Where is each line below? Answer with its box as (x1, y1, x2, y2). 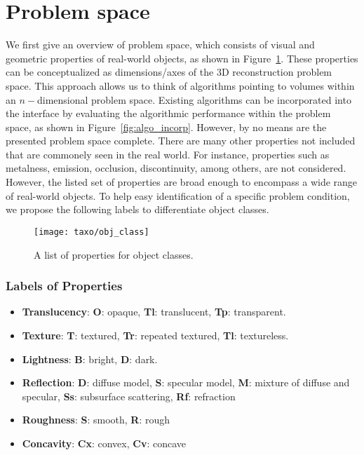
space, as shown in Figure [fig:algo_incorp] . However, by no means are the (6, 119, 327, 134)
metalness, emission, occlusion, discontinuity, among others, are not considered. (6, 161, 346, 175)
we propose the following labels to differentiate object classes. (6, 202, 269, 217)
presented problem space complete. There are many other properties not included (6, 133, 356, 148)
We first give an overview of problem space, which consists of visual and (6, 37, 315, 52)
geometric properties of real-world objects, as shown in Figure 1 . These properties (6, 50, 358, 65)
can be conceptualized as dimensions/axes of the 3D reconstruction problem (6, 64, 332, 79)
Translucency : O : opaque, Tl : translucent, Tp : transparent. (22, 304, 286, 319)
